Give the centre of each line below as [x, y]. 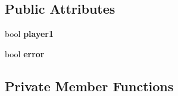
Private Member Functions [89, 86]
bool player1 [29, 34]
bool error [25, 53]
